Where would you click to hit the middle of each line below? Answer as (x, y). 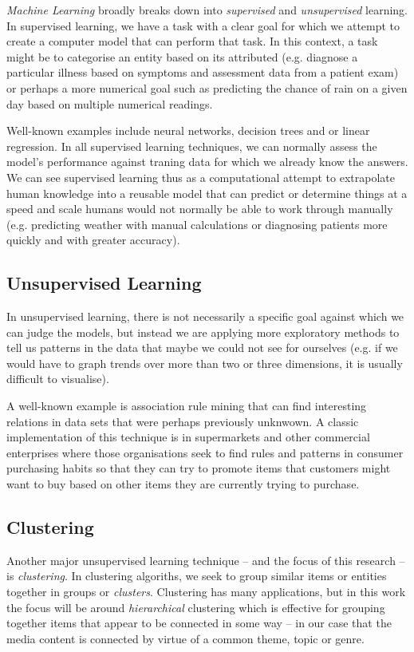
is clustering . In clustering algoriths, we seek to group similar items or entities (197, 576)
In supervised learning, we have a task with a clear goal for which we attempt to (203, 25)
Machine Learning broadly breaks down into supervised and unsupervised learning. (207, 10)
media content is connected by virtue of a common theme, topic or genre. (185, 638)
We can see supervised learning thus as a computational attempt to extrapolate (201, 177)
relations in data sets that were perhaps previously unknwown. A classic (183, 421)
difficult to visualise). (58, 379)
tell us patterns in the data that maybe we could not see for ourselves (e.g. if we (202, 348)
